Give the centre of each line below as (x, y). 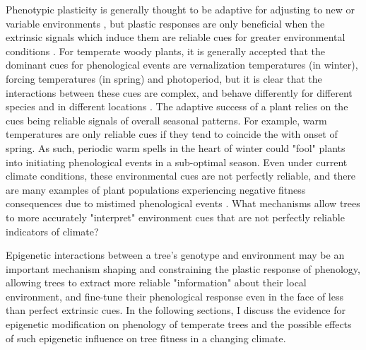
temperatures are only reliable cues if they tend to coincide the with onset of (172, 134)
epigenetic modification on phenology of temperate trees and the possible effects (179, 324)
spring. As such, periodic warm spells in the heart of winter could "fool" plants (176, 147)
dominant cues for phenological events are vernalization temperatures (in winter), (182, 65)
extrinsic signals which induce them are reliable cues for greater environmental (176, 37)
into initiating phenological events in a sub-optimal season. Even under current (177, 162)
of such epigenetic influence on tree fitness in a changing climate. (146, 338)
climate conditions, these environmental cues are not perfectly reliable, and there (181, 176)
